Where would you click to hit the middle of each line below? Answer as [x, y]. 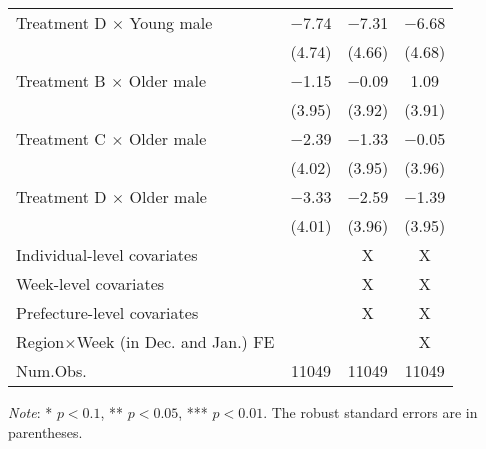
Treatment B [61, 80]
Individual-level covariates [107, 254]
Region [40, 341]
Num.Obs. [51, 370]
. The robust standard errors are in [370, 412]
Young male [171, 22]
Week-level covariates [90, 283]
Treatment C [61, 138]
